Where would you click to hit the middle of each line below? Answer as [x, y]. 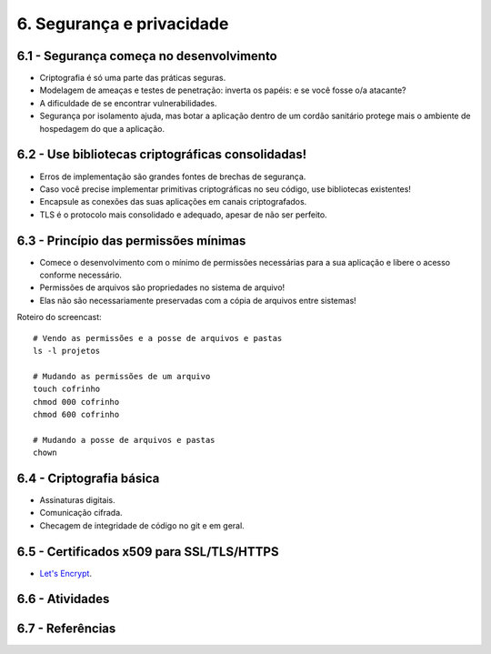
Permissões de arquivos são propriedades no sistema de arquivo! [162, 287]
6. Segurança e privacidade [123, 24]
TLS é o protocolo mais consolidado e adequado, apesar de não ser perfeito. [183, 215]
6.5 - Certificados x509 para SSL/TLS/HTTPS [148, 552]
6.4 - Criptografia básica [88, 478]
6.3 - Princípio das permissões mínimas [131, 241]
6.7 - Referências [66, 628]
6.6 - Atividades [63, 599]
